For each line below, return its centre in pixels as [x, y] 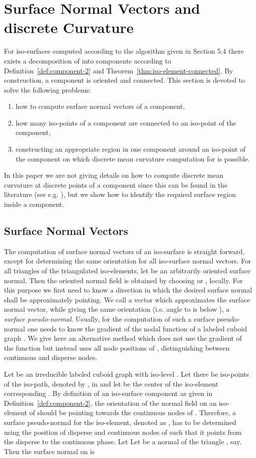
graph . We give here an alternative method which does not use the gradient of [123, 338]
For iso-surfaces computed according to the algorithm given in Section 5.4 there [124, 51]
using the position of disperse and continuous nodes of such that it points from [123, 432]
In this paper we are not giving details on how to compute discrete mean [114, 175]
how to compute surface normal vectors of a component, [100, 106]
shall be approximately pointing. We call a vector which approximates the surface [127, 299]
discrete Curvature [69, 27]
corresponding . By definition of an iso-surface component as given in [108, 393]
